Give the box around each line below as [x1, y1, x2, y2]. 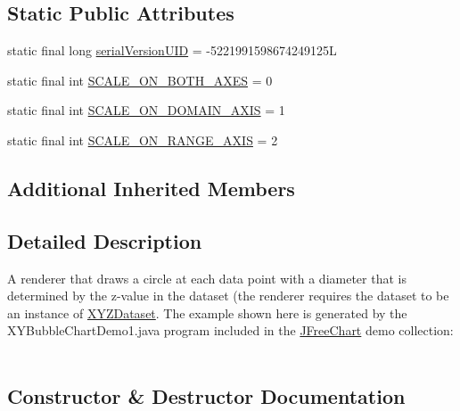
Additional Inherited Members [7, 174, 295, 201]
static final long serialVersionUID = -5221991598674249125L [7, 41, 337, 60]
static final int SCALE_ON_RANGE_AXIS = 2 [7, 130, 278, 149]
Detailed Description [7, 226, 202, 254]
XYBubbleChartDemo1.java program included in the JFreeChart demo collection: [7, 321, 454, 340]
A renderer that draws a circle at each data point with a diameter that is [7, 268, 407, 287]
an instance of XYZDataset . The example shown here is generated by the [7, 303, 407, 322]
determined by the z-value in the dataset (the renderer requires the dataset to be [7, 286, 449, 305]
